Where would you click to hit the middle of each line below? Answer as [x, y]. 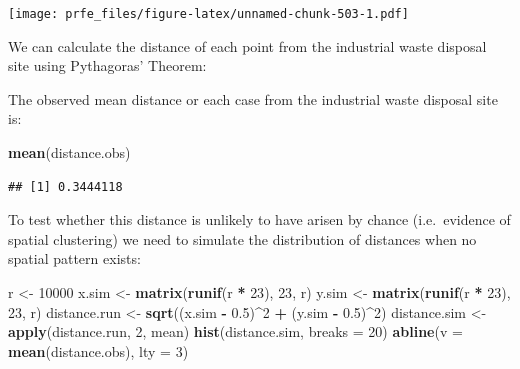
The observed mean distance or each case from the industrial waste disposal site [253, 98]
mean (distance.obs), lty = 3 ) [98, 350]
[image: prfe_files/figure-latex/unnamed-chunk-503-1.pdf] [208, 14]
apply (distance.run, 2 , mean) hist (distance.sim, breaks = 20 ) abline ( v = [235, 331]
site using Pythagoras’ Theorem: [107, 65]
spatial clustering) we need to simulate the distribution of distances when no [242, 238]
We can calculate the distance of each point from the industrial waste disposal [247, 45]
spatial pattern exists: [74, 258]
